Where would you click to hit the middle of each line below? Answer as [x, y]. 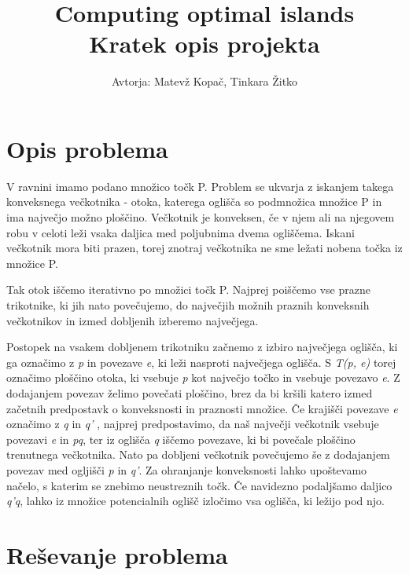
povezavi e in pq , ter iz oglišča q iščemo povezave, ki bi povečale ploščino [181, 439]
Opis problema [87, 148]
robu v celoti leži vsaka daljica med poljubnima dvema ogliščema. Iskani [181, 232]
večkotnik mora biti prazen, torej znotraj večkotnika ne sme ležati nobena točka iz [204, 248]
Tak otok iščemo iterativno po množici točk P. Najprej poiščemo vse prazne [188, 289]
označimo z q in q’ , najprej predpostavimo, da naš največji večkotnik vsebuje [193, 424]
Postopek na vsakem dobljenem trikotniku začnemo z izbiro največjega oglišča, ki [202, 347]
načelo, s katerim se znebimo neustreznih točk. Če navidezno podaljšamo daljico [199, 485]
